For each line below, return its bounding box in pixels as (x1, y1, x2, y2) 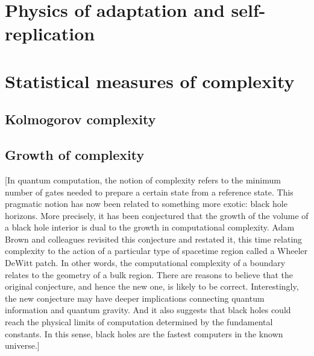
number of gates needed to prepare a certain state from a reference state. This (5, 185, 294, 198)
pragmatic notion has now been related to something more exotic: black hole (5, 197, 287, 210)
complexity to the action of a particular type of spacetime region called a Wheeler (5, 244, 308, 257)
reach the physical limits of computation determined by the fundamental (5, 316, 273, 328)
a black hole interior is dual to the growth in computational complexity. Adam (5, 221, 295, 234)
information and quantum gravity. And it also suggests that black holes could (5, 304, 291, 316)
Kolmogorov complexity (5, 110, 156, 129)
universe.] (5, 339, 40, 352)
